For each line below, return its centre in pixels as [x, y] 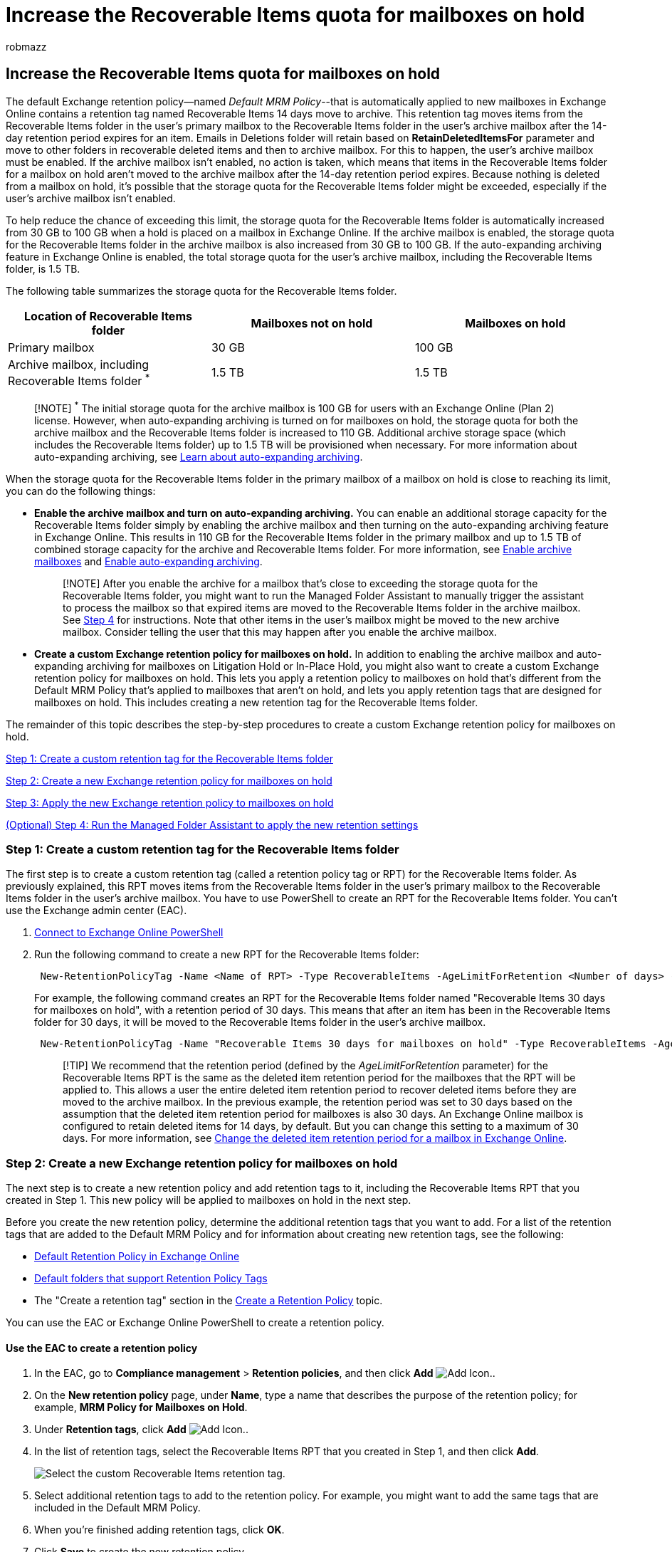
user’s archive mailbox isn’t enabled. [91, 198]
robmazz [26, 46]
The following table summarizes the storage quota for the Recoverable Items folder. [201, 290]
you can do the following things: [81, 491]
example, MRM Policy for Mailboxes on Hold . [141, 1407]
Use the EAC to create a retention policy [102, 1348]
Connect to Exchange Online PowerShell [129, 933]
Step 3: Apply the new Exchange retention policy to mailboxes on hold [170, 802]
